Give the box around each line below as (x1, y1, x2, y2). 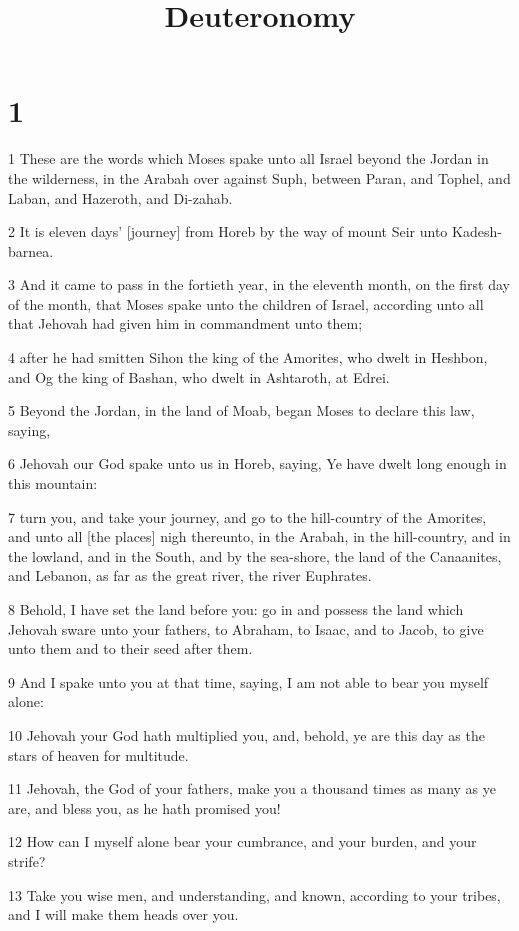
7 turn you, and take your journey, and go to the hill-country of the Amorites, (8, 506, 487, 527)
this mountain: (8, 473, 98, 494)
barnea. (8, 240, 54, 261)
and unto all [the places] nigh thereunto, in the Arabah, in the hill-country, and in (8, 526, 511, 547)
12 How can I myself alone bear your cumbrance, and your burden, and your (8, 831, 477, 852)
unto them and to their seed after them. (8, 638, 253, 659)
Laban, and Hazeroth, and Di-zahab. (8, 187, 233, 208)
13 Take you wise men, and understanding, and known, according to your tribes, (8, 884, 501, 905)
